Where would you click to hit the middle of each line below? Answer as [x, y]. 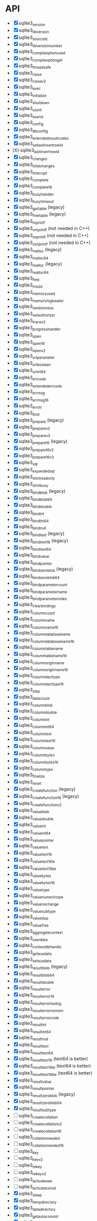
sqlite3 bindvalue [34, 555]
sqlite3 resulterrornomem [41, 1010]
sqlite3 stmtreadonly [37, 477]
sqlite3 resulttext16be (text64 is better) [55, 1073]
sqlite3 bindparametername [43, 591]
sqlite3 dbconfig [33, 130]
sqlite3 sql [28, 463]
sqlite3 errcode [32, 378]
